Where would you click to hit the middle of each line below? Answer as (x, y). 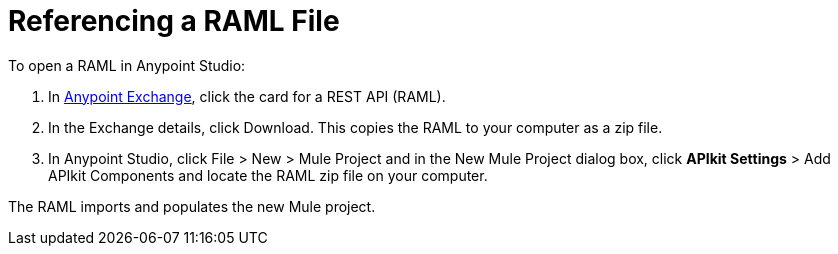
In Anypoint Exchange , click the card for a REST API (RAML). (247, 96)
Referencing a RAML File (174, 21)
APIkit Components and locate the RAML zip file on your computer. (268, 175)
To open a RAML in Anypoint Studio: (127, 65)
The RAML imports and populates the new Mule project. (192, 206)
